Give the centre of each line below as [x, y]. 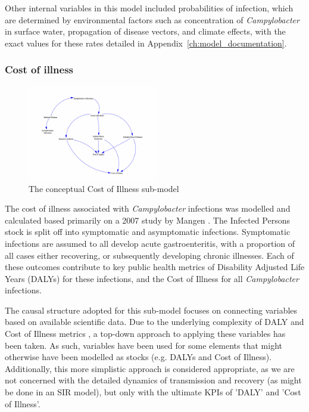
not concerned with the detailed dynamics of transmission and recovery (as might [153, 380]
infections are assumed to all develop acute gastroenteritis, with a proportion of [150, 243]
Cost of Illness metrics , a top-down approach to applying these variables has [145, 334]
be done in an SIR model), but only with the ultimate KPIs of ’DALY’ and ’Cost [153, 392]
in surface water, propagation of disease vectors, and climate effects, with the [145, 31]
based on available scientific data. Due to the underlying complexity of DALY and [154, 322]
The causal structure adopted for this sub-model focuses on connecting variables [151, 310]
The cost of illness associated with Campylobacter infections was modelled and [148, 208]
